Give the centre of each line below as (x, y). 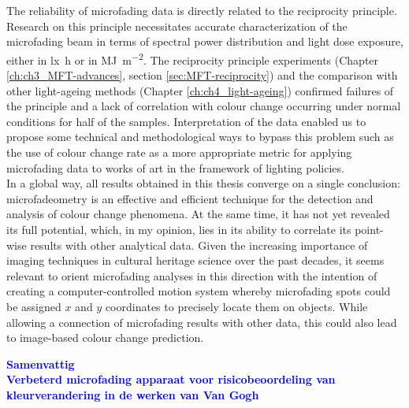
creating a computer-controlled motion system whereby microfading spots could (199, 291)
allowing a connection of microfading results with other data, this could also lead (202, 322)
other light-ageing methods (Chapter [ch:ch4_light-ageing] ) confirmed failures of (200, 90)
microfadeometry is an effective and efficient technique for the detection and (190, 198)
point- (369, 229)
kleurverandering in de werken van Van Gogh (133, 394)
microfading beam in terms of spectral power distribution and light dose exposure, (205, 41)
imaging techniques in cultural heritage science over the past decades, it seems (195, 260)
